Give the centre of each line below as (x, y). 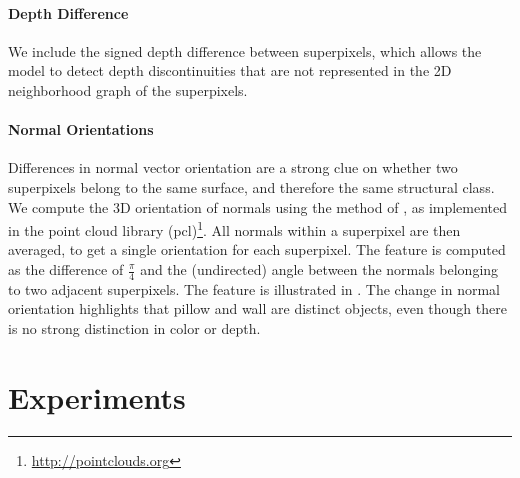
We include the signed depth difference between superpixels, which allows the (245, 50)
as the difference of (66, 269)
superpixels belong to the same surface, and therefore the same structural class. (251, 186)
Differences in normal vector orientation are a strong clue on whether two (233, 167)
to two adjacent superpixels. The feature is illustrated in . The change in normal (254, 288)
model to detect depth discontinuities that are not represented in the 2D (230, 70)
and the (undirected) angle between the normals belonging (319, 269)
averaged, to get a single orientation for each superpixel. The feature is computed (257, 249)
